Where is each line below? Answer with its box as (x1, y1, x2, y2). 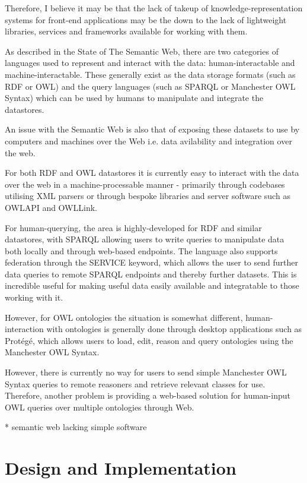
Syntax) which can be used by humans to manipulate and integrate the (5, 91, 264, 104)
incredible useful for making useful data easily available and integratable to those (5, 279, 299, 292)
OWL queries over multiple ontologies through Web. (5, 400, 194, 413)
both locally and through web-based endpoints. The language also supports (5, 244, 278, 257)
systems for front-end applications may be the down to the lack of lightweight (5, 13, 287, 26)
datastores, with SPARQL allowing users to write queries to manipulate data (5, 233, 284, 245)
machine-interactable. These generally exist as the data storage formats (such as (5, 68, 296, 80)
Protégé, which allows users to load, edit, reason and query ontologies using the (5, 334, 293, 346)
